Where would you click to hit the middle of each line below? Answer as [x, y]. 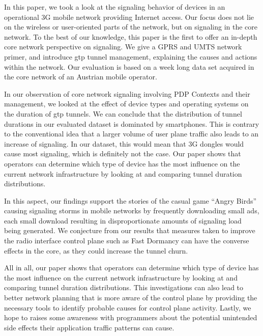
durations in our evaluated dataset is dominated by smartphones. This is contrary [132, 123]
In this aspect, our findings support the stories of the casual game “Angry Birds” [130, 200]
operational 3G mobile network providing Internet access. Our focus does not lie [129, 17]
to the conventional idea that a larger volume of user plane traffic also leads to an [131, 134]
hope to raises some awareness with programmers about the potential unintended [131, 317]
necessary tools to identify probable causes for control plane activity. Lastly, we [128, 307]
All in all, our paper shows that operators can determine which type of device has [131, 268]
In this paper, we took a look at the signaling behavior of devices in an [115, 7]
